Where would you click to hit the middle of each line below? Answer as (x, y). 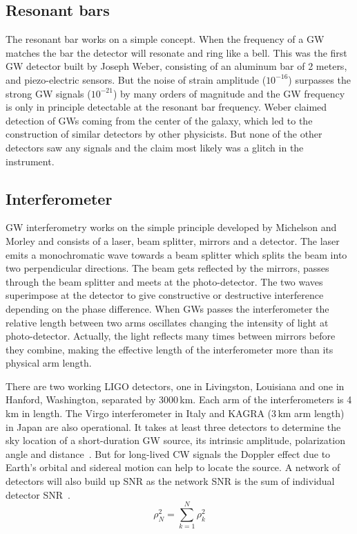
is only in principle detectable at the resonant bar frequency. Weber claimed (166, 107)
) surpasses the (319, 79)
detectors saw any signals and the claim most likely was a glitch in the (155, 147)
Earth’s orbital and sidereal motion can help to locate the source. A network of (173, 467)
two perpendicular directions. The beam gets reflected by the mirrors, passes (167, 268)
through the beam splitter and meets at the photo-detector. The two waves (164, 281)
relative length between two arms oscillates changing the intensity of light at (167, 322)
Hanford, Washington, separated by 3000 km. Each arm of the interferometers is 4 (179, 399)
